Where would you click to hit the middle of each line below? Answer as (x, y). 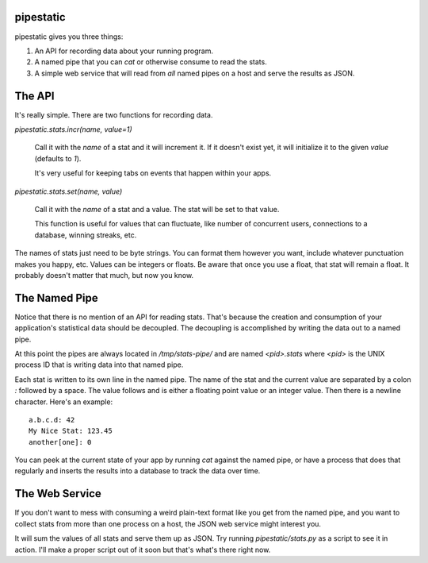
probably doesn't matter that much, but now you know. (104, 275)
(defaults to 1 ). (58, 158)
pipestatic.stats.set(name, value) (69, 191)
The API (34, 96)
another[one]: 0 (60, 442)
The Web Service (58, 494)
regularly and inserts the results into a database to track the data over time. (138, 471)
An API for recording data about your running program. (124, 51)
